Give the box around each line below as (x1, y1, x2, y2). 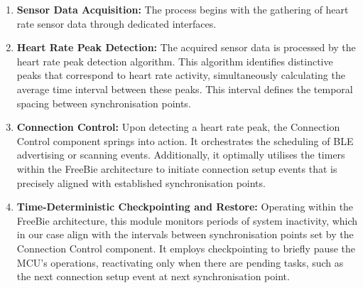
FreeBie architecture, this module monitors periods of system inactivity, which (16, 213, 358, 228)
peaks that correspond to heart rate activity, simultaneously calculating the (16, 68, 345, 82)
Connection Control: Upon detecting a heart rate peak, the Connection (16, 119, 340, 134)
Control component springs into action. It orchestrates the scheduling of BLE (16, 133, 354, 148)
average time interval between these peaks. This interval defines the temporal (16, 81, 353, 96)
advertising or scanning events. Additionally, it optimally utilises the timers (16, 147, 345, 162)
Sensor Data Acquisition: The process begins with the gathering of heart (16, 2, 349, 16)
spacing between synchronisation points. (16, 95, 191, 110)
